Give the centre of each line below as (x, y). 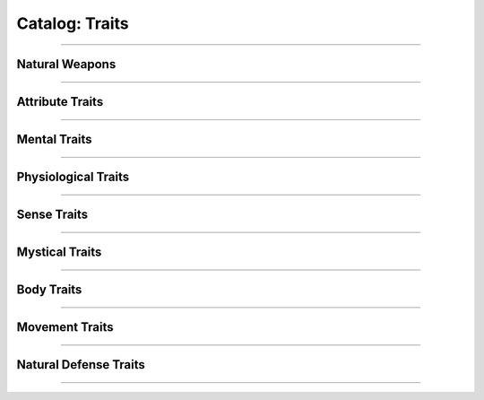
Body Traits (49, 290)
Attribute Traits (60, 102)
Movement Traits (65, 327)
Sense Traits (52, 215)
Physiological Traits (73, 177)
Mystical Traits (59, 252)
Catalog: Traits (73, 23)
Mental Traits (55, 139)
